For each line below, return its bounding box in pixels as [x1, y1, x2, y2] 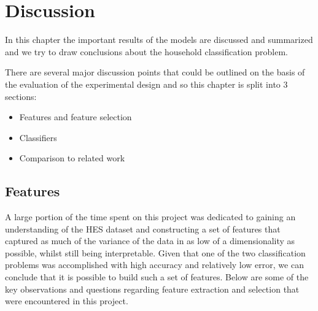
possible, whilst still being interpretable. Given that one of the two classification [5, 246, 306, 259]
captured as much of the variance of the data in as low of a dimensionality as [5, 234, 295, 247]
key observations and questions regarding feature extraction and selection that [5, 282, 300, 295]
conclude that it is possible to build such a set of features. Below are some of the [5, 271, 309, 283]
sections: [5, 90, 37, 102]
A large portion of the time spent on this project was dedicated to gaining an [5, 210, 296, 223]
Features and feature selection [19, 110, 132, 123]
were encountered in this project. [5, 294, 128, 307]
